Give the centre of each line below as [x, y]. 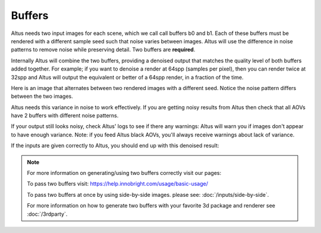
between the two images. [42, 96]
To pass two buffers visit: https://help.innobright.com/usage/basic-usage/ [117, 184]
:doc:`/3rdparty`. [47, 214]
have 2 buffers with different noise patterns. [65, 116]
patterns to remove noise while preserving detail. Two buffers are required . [103, 50]
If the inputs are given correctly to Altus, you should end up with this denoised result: [115, 146]
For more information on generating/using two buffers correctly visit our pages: [124, 173]
